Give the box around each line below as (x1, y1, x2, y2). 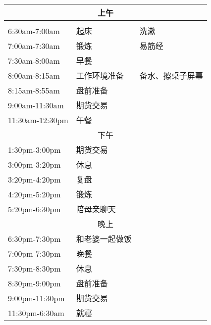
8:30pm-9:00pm (8, 277, 61, 289)
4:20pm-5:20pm (8, 188, 61, 200)
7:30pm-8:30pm (8, 262, 61, 274)
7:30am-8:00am (8, 54, 60, 66)
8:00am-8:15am (8, 69, 60, 81)
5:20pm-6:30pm (8, 203, 61, 215)
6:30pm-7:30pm (8, 232, 61, 244)
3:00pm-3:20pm (8, 158, 61, 170)
